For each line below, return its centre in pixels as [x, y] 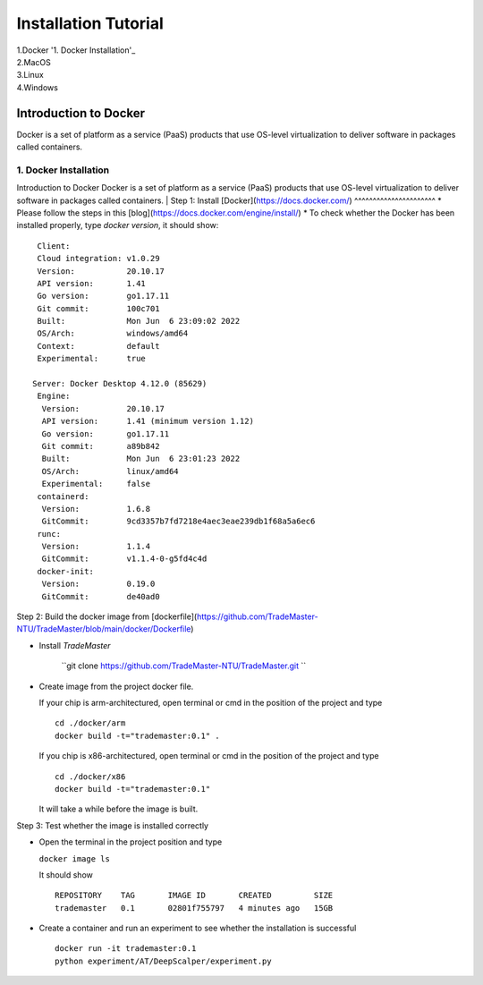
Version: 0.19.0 [98, 584]
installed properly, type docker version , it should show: [118, 225]
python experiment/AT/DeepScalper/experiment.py [163, 961]
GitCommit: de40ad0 [101, 596]
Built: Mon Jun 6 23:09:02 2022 [139, 321]
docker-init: [65, 571]
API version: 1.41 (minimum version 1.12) [148, 421]
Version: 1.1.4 [96, 547]
